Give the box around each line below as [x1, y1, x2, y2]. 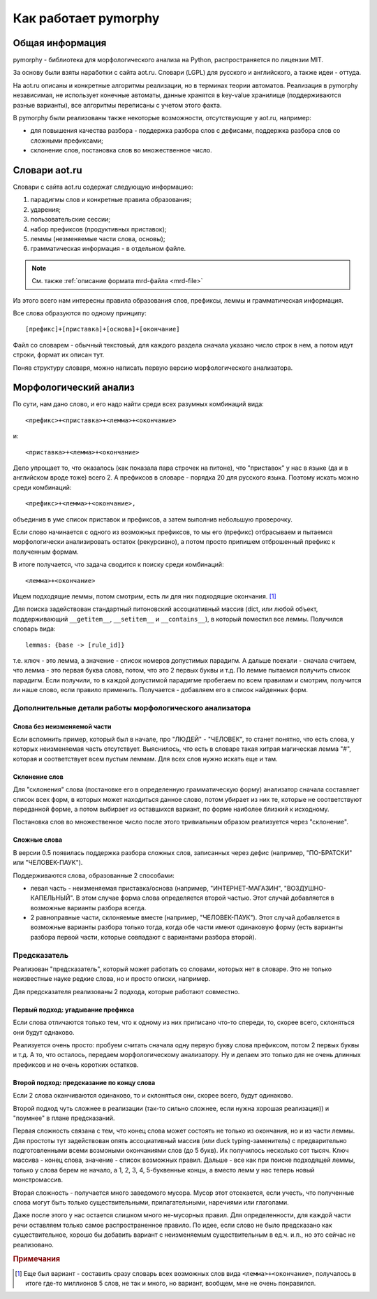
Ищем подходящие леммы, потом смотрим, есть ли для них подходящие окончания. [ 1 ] [13, 591, 277, 601]
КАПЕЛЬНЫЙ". [30, 893, 75, 902]
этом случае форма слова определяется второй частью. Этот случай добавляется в [81, 893, 334, 902]
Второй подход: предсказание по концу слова [13, 1078, 156, 1086]
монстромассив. [13, 1175, 63, 1184]
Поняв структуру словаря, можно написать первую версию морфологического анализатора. [13, 364, 293, 372]
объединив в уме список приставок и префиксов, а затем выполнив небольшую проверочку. [13, 515, 293, 524]
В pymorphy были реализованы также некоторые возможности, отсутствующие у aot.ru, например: [13, 114, 312, 122]
